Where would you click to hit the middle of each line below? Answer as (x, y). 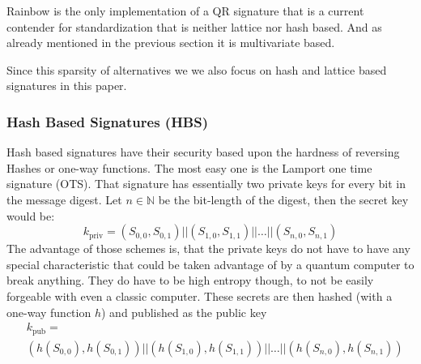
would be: (31, 215)
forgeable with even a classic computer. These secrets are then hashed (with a (200, 295)
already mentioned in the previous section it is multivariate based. (171, 43)
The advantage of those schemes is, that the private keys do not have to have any (208, 248)
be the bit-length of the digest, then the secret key (283, 199)
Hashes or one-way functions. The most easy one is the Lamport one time (189, 167)
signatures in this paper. (67, 86)
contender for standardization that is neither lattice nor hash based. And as (194, 26)
